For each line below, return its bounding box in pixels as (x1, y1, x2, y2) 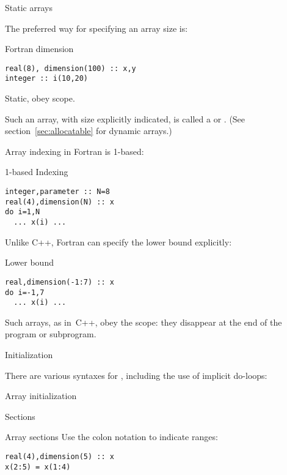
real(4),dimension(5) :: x (5, 452, 114, 461)
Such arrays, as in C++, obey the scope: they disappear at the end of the (5, 315, 282, 328)
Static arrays (5, 1, 53, 13)
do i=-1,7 (5, 288, 45, 297)
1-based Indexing (5, 165, 68, 178)
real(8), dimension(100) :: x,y (5, 64, 136, 73)
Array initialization (5, 389, 77, 402)
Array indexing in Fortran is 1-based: (5, 144, 144, 157)
